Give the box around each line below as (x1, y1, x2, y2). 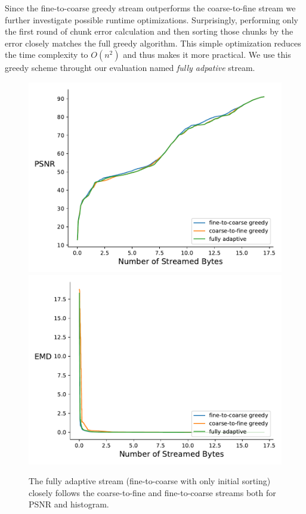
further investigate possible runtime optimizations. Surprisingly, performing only (5, 13, 298, 26)
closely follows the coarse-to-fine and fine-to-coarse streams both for (29, 486, 276, 498)
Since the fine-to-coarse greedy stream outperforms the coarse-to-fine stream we (5, 2, 296, 14)
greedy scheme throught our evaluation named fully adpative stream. (5, 61, 255, 74)
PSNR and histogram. (29, 498, 109, 510)
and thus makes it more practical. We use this (123, 48, 291, 61)
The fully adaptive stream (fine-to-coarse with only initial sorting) (29, 475, 271, 487)
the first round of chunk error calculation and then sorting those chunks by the (5, 25, 293, 38)
